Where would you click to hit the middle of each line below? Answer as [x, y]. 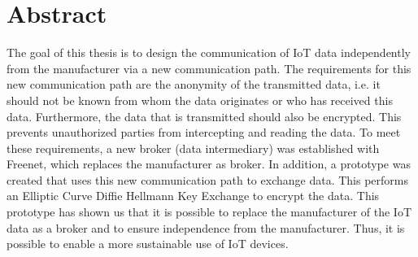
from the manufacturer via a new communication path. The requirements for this [209, 68]
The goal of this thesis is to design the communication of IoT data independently [209, 52]
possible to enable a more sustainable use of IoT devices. [148, 244]
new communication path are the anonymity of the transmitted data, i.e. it [194, 84]
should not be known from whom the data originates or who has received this [200, 100]
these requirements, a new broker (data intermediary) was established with [193, 148]
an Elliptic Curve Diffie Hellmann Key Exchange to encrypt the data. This [193, 196]
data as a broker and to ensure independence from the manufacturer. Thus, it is [206, 227]
